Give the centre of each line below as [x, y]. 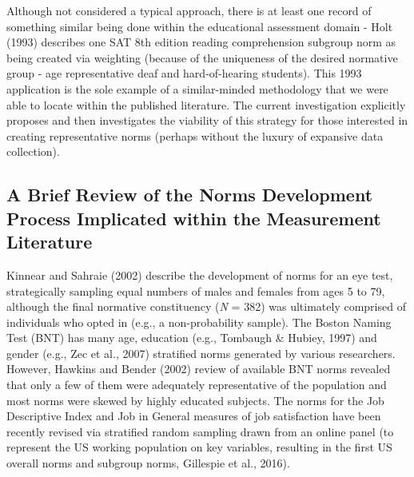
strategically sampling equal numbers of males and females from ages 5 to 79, [196, 290]
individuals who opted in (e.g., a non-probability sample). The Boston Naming [199, 322]
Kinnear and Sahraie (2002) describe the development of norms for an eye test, [200, 274]
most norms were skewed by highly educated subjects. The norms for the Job [195, 400]
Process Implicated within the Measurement [194, 218]
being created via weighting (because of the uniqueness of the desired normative [202, 57]
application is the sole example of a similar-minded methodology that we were [197, 88]
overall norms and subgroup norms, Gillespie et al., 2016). [148, 463]
